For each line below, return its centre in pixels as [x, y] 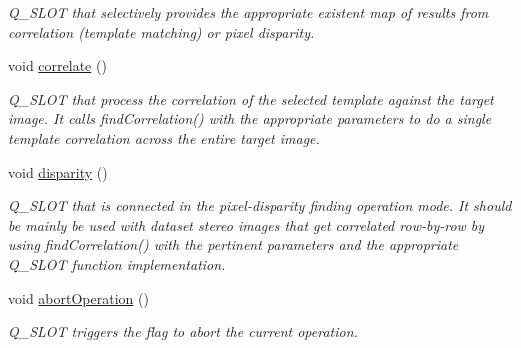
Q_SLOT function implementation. [117, 263]
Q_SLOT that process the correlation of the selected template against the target [251, 98]
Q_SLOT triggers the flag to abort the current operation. [183, 331]
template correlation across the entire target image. [164, 137]
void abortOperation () [78, 297]
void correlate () [57, 65]
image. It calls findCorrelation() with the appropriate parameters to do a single [250, 118]
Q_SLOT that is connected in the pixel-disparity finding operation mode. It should [260, 205]
